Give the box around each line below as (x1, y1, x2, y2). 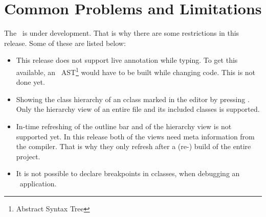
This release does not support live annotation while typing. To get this (16, 55, 238, 65)
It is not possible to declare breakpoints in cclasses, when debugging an (16, 168, 240, 179)
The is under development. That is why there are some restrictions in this (4, 28, 239, 38)
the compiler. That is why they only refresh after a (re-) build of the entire (16, 141, 251, 152)
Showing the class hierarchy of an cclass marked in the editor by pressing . (16, 93, 250, 104)
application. (19, 178, 57, 188)
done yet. (16, 77, 45, 87)
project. (16, 151, 40, 161)
